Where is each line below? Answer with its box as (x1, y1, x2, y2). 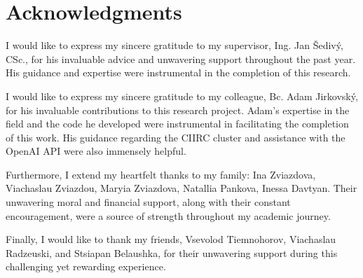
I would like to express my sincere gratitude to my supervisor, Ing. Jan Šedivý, (6, 38, 343, 53)
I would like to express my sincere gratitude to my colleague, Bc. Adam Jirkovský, (6, 88, 358, 103)
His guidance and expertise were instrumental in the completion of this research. (6, 65, 351, 80)
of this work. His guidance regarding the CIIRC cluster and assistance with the (6, 130, 345, 144)
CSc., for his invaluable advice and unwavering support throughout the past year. (6, 51, 356, 66)
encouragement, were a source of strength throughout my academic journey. (6, 208, 331, 223)
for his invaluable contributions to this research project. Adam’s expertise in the (6, 102, 350, 117)
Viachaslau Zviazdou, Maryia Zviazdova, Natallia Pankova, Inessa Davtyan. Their (6, 181, 357, 195)
